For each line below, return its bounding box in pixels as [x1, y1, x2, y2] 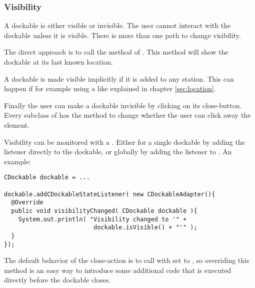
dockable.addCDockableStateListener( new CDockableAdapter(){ [4, 190, 215, 198]
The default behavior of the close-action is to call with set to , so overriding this [4, 255, 249, 265]
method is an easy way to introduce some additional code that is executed [4, 264, 231, 275]
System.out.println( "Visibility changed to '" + [18, 215, 187, 223]
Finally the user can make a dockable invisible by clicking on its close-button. [4, 100, 242, 110]
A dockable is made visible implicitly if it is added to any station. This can [4, 73, 234, 84]
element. [4, 119, 29, 130]
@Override [11, 199, 43, 206]
